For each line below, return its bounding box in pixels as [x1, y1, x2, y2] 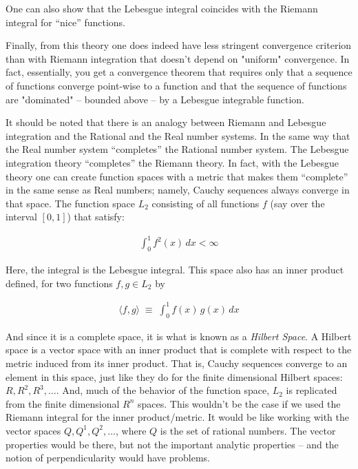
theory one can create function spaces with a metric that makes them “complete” [6, 169, 348, 183]
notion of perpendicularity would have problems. [6, 450, 210, 465]
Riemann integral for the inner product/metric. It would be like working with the [6, 410, 350, 424]
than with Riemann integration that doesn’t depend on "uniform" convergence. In [6, 51, 350, 65]
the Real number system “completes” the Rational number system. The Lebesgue [6, 142, 349, 156]
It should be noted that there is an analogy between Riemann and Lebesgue [6, 115, 326, 129]
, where [115, 423, 147, 437]
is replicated [286, 383, 337, 397]
